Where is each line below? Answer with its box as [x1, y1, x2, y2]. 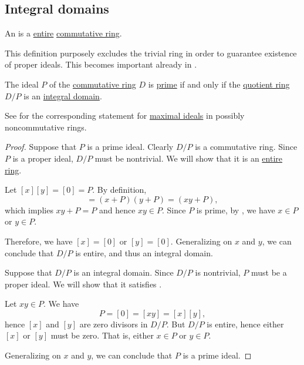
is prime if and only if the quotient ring [148, 78, 290, 90]
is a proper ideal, [12, 152, 73, 164]
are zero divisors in [79, 317, 148, 330]
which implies [5, 203, 53, 216]
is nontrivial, [195, 266, 241, 279]
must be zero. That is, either [50, 329, 154, 341]
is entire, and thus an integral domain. [75, 246, 213, 259]
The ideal [5, 78, 39, 90]
